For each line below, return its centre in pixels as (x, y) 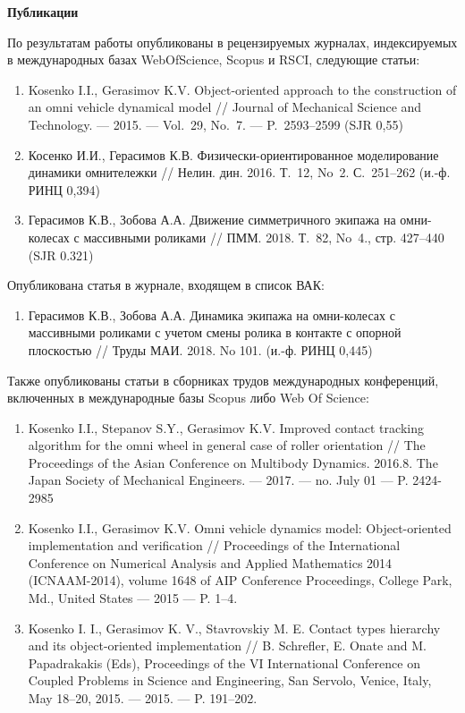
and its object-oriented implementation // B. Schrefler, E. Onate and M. (227, 645)
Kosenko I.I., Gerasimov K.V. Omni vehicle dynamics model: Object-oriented (240, 527)
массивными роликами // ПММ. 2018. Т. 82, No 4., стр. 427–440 (264, 237)
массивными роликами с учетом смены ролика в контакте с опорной (215, 332)
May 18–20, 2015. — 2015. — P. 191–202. (143, 698)
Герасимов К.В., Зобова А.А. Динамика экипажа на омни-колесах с (211, 314)
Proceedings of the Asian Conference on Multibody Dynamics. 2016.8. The (233, 462)
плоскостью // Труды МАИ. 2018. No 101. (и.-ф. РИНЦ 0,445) (200, 349)
